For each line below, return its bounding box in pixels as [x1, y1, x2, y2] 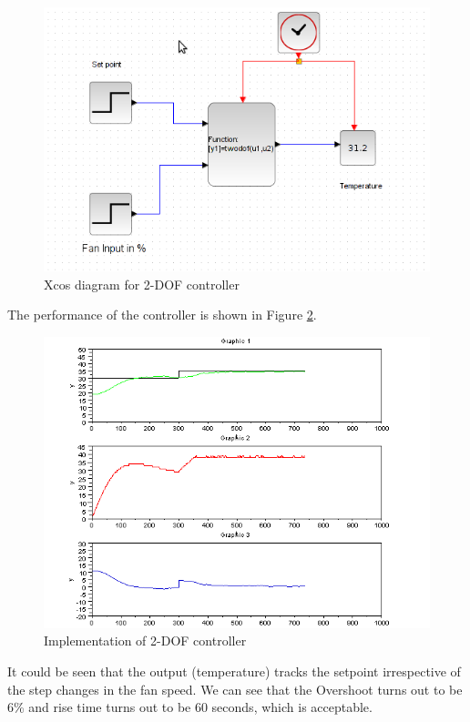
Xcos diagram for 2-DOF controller [44, 274, 240, 293]
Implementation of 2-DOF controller [44, 631, 247, 650]
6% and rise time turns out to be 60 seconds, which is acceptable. [7, 697, 373, 717]
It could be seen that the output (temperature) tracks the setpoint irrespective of [7, 662, 461, 680]
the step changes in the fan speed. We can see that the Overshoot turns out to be [7, 679, 463, 698]
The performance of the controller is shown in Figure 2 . [7, 305, 317, 324]
